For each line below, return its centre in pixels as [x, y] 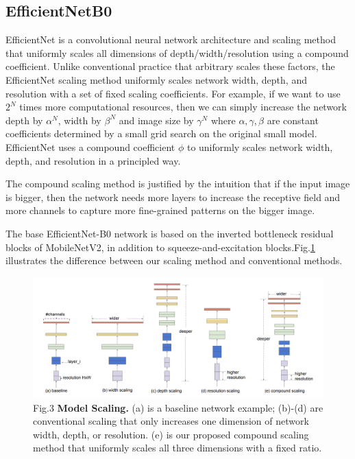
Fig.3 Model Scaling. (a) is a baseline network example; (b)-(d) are [178, 407]
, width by [79, 120]
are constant [293, 120]
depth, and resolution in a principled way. [93, 160]
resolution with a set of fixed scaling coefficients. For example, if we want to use [173, 93]
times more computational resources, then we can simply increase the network [183, 107]
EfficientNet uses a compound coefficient [90, 146]
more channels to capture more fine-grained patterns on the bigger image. [160, 210]
